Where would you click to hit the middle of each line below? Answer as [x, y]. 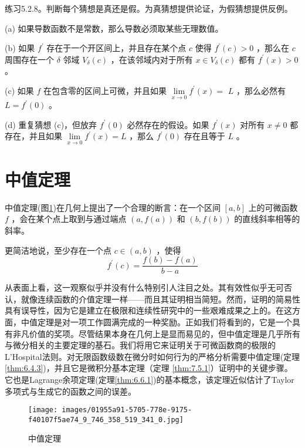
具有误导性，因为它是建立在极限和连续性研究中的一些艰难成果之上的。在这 [148, 310]
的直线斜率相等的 [267, 219]
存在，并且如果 [33, 136]
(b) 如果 [20, 48]
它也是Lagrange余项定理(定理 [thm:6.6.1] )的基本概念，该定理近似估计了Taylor [150, 379]
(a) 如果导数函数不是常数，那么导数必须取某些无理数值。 [114, 28]
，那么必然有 [261, 90]
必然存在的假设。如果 [168, 124]
